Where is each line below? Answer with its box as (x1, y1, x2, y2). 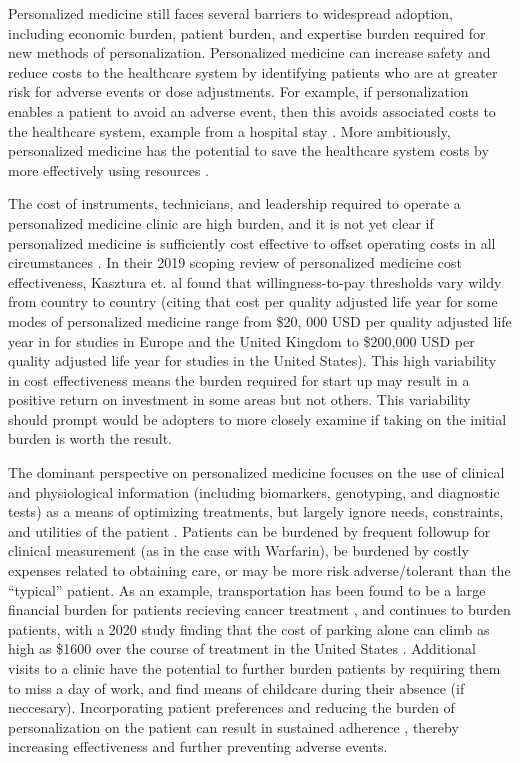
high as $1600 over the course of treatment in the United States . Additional (8, 638, 476, 659)
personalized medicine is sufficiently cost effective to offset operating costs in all (8, 232, 496, 253)
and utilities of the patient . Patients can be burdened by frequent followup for (8, 520, 491, 541)
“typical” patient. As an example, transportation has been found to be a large (8, 579, 486, 600)
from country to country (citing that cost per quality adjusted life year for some (8, 291, 498, 312)
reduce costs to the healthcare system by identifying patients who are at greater (8, 61, 498, 82)
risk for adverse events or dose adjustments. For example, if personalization (8, 81, 469, 102)
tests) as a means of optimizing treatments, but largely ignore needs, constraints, (8, 501, 504, 522)
